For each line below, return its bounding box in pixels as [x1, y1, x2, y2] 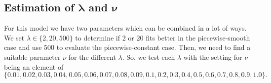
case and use [4, 42, 42, 52]
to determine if [75, 32, 120, 42]
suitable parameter [4, 51, 61, 62]
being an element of [4, 61, 64, 72]
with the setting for [183, 51, 242, 62]
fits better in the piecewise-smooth [146, 32, 250, 42]
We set [4, 32, 25, 42]
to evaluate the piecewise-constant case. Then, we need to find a [56, 42, 251, 52]
